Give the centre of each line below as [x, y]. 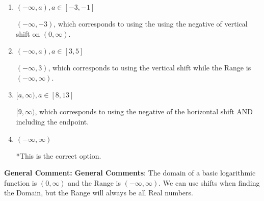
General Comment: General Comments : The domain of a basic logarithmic [130, 173]
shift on [28, 33]
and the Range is [94, 182]
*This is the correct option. [59, 155]
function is [21, 182]
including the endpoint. [52, 121]
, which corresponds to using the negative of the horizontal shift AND [144, 111]
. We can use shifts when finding [209, 182]
